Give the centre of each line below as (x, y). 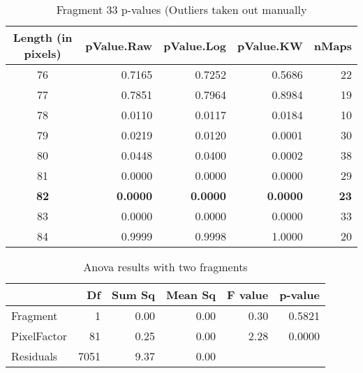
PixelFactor (39, 336)
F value (248, 295)
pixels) (43, 53)
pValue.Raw (119, 45)
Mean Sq (191, 295)
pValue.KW (270, 45)
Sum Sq (133, 295)
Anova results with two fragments (165, 267)
